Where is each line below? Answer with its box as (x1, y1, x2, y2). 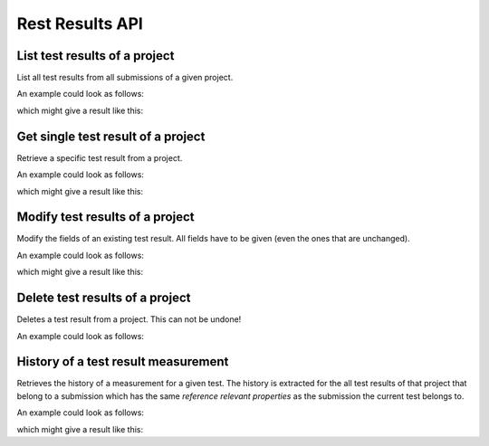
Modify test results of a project (16, 209, 195, 225)
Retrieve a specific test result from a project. (16, 152, 183, 163)
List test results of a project (16, 48, 175, 63)
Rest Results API (16, 14, 144, 33)
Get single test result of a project (16, 128, 206, 144)
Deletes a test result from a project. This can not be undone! (16, 314, 242, 325)
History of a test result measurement (16, 354, 229, 370)
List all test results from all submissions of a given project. (16, 72, 234, 83)
